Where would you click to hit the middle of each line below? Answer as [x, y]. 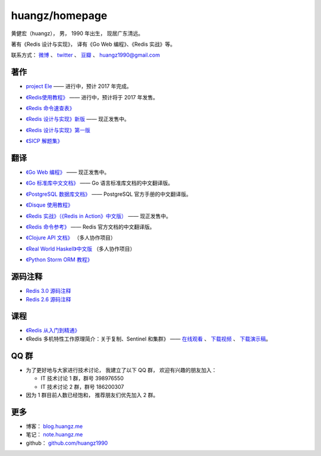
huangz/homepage [59, 15]
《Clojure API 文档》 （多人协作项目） [71, 238]
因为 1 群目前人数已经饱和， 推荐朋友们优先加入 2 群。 [92, 395]
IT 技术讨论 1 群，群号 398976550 [82, 379]
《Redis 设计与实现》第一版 [58, 130]
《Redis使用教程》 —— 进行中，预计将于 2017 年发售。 [92, 97]
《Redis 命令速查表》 [50, 108]
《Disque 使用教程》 [50, 205]
